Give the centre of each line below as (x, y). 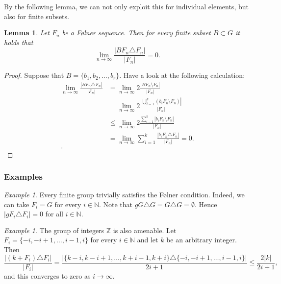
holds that (19, 42)
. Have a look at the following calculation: (182, 75)
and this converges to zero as (47, 275)
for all (54, 214)
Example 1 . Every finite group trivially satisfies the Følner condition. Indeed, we (124, 195)
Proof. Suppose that (34, 75)
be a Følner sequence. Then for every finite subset (136, 33)
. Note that (116, 204)
